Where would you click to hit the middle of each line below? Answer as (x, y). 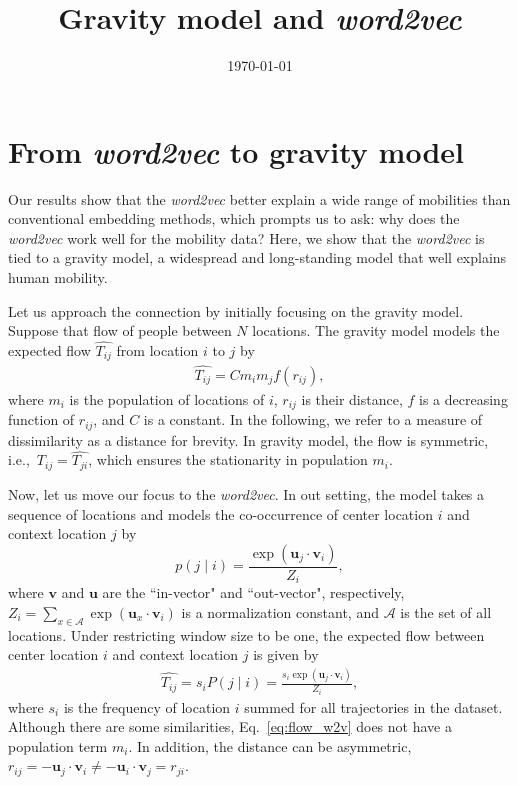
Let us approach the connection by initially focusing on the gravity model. (236, 310)
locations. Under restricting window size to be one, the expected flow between (246, 634)
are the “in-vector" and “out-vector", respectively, (253, 592)
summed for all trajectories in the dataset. (373, 706)
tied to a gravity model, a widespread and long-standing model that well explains (257, 257)
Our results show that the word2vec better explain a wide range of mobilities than (259, 198)
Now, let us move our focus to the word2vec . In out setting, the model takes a (246, 493)
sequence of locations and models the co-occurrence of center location (220, 513)
